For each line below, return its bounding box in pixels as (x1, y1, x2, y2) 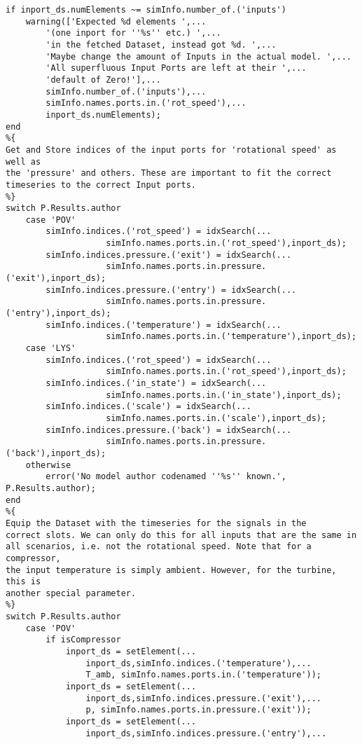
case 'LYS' (25, 343, 76, 354)
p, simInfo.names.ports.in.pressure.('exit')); (85, 705, 312, 715)
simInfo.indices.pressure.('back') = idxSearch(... (46, 425, 292, 435)
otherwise (25, 460, 71, 470)
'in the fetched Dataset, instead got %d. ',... (46, 39, 277, 50)
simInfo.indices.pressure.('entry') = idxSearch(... (46, 284, 297, 295)
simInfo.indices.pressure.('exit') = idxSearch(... (46, 249, 292, 260)
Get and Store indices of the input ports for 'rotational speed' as (6, 144, 337, 155)
